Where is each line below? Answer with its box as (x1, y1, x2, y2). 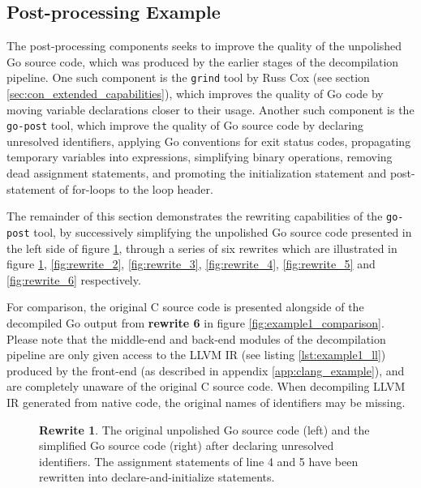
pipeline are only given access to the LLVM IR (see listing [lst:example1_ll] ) (6, 346, 386, 363)
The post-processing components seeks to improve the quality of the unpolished (6, 37, 402, 54)
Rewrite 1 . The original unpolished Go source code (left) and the (39, 421, 370, 438)
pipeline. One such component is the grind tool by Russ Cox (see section (6, 69, 370, 86)
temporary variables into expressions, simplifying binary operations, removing (6, 148, 393, 165)
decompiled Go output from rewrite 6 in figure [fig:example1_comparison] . (6, 314, 384, 331)
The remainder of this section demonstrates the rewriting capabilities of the (6, 208, 383, 225)
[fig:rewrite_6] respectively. (6, 271, 141, 288)
